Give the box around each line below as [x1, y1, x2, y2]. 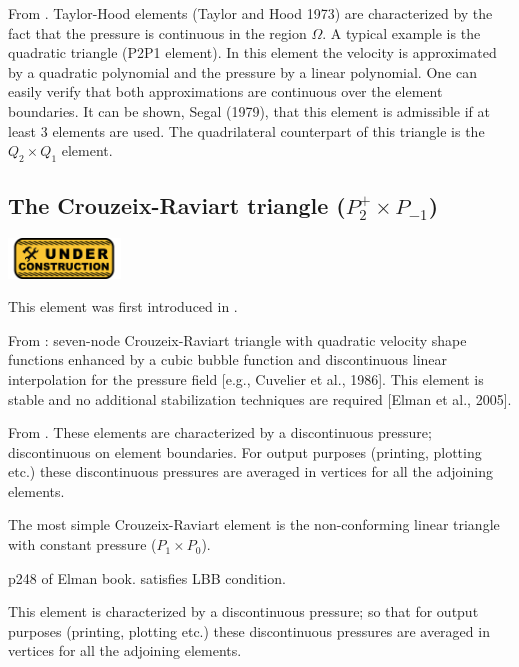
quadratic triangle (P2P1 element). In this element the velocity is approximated [8, 42, 497, 63]
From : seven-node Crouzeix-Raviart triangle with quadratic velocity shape [8, 329, 467, 350]
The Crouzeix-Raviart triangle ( [8, 190, 346, 221]
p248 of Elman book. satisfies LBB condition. [8, 567, 286, 588]
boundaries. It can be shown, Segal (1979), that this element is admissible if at [8, 100, 490, 121]
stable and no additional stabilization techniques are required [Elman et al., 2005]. [8, 388, 512, 409]
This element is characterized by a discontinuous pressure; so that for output [8, 601, 479, 622]
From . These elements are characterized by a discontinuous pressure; [8, 422, 432, 443]
